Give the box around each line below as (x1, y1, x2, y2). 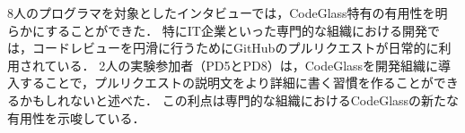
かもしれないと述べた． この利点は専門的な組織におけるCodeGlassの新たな (19, 90, 460, 109)
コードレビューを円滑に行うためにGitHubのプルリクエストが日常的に (31, 38, 439, 57)
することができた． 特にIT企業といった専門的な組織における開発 (45, 21, 427, 39)
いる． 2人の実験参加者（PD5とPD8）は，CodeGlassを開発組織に (57, 55, 439, 74)
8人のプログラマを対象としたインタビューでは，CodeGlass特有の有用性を (7, 4, 435, 21)
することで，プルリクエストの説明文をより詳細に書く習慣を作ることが (19, 73, 434, 92)
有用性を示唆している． (7, 108, 145, 127)
